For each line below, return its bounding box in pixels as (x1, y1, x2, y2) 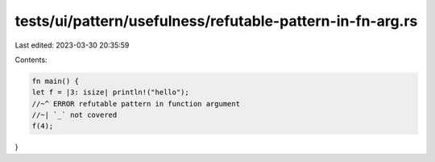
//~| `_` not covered (31, 110, 118, 120)
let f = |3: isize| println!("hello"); (31, 88, 189, 97)
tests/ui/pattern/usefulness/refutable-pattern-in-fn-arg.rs (14, 12, 418, 30)
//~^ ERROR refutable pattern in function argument (31, 99, 241, 108)
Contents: (14, 55, 48, 64)
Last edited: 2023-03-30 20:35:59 (14, 40, 130, 50)
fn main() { (31, 77, 80, 85)
